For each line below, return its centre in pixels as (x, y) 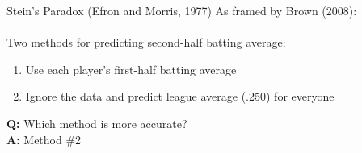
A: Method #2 (44, 139)
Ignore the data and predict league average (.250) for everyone (180, 96)
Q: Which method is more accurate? (97, 123)
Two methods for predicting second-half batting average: (146, 42)
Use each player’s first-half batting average (131, 69)
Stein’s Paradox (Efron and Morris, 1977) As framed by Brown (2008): (182, 10)
